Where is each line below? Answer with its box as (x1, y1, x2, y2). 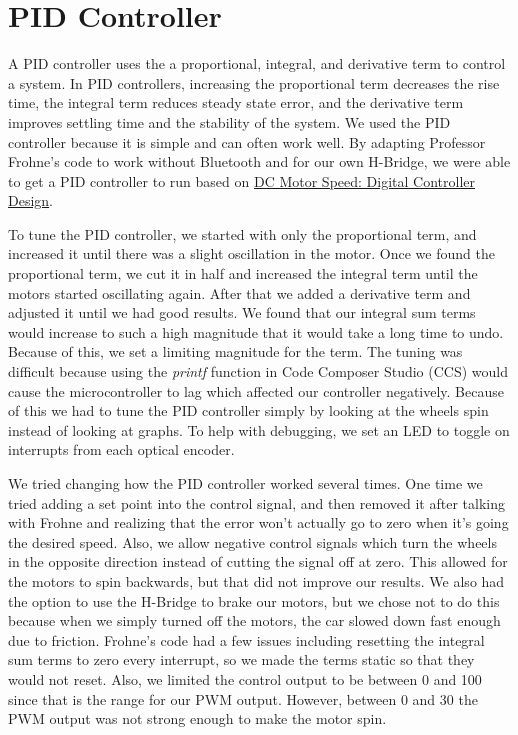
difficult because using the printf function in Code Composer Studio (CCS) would (8, 361, 508, 382)
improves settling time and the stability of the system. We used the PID (8, 111, 451, 132)
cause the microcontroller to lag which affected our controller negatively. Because (8, 380, 504, 401)
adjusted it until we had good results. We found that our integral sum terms (8, 302, 476, 323)
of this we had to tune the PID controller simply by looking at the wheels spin (8, 400, 489, 421)
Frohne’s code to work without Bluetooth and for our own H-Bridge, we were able (8, 151, 511, 172)
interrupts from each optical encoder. (8, 439, 235, 460)
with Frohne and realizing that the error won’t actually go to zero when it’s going (8, 512, 509, 533)
